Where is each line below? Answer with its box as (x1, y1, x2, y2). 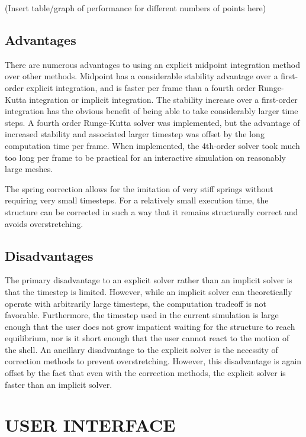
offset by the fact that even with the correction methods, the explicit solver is (5, 367, 286, 379)
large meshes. (5, 163, 53, 175)
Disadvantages (5, 246, 94, 264)
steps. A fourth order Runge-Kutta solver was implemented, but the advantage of (5, 116, 300, 128)
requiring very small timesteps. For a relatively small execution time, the (5, 194, 269, 206)
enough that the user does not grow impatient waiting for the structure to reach (5, 320, 295, 332)
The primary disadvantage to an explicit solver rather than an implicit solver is (5, 274, 292, 286)
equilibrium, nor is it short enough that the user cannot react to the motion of (5, 332, 289, 344)
